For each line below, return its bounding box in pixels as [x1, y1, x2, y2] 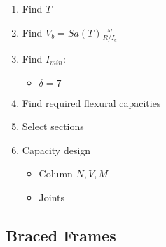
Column [39, 166, 73, 181]
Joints [39, 189, 65, 204]
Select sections [22, 119, 84, 134]
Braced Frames [6, 224, 116, 246]
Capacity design [22, 142, 91, 157]
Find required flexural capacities [22, 95, 161, 110]
